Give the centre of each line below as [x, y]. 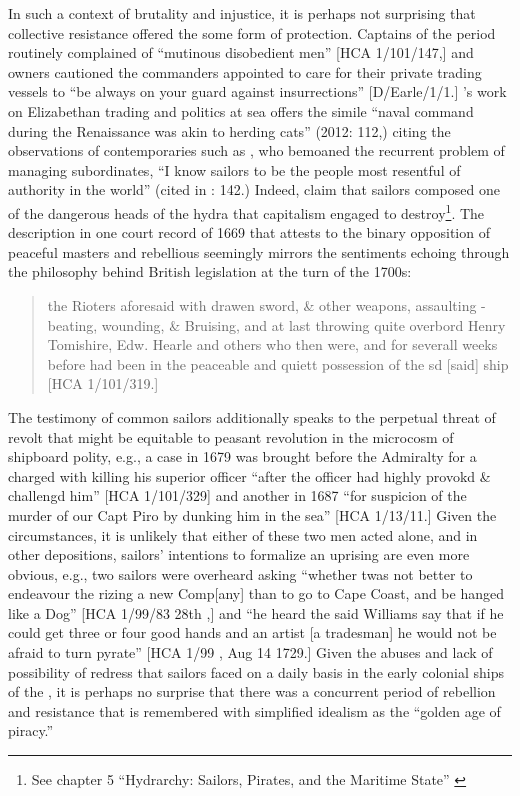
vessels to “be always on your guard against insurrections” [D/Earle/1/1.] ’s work [257, 91]
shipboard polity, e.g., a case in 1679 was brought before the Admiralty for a [242, 456]
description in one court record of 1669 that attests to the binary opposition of [249, 232]
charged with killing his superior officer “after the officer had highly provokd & [249, 475]
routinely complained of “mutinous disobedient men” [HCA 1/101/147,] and [241, 52]
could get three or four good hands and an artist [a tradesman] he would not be [252, 632]
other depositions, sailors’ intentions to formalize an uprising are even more [239, 554]
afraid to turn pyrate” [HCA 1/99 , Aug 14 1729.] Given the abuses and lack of [250, 652]
